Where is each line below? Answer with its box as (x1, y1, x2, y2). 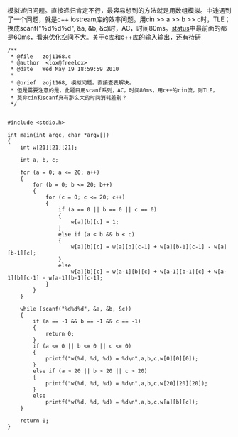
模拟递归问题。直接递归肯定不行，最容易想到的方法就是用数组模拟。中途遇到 (7, 6, 232, 14)
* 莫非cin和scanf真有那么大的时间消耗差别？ (10, 94, 128, 101)
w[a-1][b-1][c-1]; (48, 275, 103, 282)
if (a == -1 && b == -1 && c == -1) (33, 318, 141, 325)
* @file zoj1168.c (10, 53, 72, 60)
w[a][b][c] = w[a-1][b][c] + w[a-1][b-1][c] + (70, 268, 212, 275)
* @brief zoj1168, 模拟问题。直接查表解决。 (10, 79, 135, 87)
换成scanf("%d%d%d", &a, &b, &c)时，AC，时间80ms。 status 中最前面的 (7, 24, 221, 32)
